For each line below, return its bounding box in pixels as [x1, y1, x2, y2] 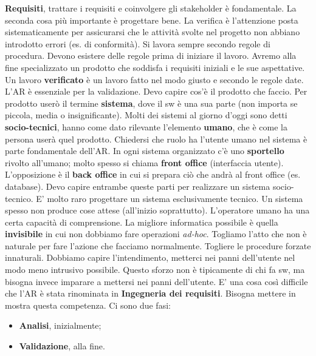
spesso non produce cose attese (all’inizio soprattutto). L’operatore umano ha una [5, 204, 310, 217]
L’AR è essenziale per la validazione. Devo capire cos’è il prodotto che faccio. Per [5, 85, 307, 98]
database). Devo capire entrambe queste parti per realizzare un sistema [5, 180, 270, 192]
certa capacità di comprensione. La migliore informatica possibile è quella [5, 215, 278, 228]
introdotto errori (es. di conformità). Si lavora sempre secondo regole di [5, 37, 270, 50]
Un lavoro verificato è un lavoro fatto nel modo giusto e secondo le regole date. [5, 73, 304, 86]
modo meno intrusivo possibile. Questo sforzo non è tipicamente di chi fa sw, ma [5, 263, 305, 276]
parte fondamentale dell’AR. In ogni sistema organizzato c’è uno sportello [5, 144, 284, 157]
